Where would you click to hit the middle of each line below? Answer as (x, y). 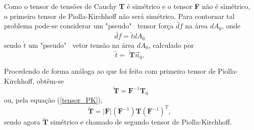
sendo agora (22, 122)
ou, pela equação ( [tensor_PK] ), (53, 100)
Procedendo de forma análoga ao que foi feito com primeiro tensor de (110, 70)
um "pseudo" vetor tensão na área (81, 45)
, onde (231, 26)
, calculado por (171, 45)
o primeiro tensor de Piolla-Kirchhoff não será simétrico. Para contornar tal (120, 16)
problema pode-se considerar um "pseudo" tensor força (89, 26)
